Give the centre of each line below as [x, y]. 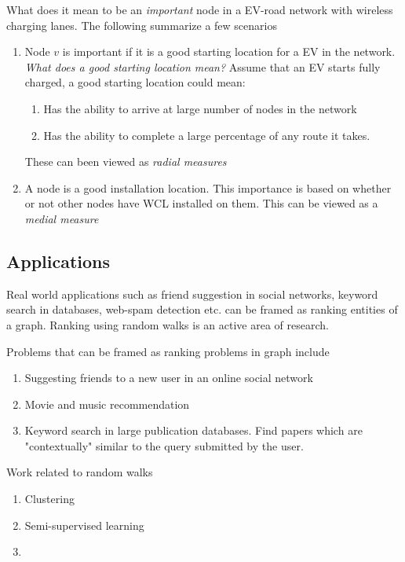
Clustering [49, 499]
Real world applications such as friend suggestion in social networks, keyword [192, 294]
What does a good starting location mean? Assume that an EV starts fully [202, 66]
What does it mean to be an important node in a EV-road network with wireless [200, 9]
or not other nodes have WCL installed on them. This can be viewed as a [201, 203]
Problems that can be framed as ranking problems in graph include [168, 351]
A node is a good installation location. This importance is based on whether [208, 187]
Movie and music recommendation [107, 404]
